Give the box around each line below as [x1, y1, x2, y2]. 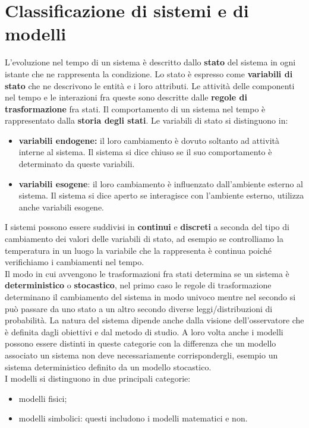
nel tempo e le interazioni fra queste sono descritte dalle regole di [5, 91, 247, 103]
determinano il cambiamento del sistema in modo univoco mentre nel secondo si [5, 291, 296, 303]
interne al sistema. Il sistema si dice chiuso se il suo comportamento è [18, 146, 272, 158]
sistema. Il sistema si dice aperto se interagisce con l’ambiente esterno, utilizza [18, 189, 304, 202]
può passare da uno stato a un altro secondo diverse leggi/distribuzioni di [5, 302, 273, 314]
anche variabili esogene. [18, 200, 105, 213]
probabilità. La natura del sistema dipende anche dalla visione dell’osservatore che [5, 314, 304, 326]
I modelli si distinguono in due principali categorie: [5, 372, 191, 385]
